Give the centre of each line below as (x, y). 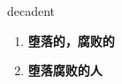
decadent (31, 11)
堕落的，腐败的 (71, 40)
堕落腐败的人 (65, 70)
